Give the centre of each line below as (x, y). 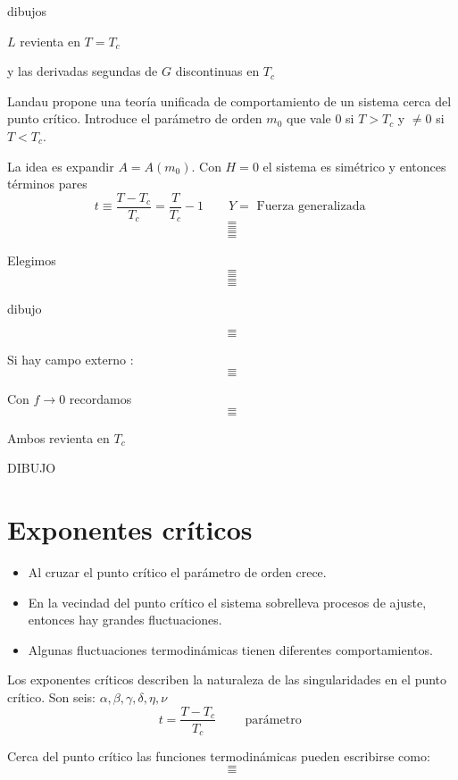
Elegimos (32, 260)
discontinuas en (217, 71)
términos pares (47, 184)
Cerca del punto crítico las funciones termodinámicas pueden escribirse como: (219, 756)
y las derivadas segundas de (83, 71)
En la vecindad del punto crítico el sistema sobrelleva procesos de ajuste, (227, 602)
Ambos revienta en (58, 437)
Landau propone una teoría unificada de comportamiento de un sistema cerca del (229, 101)
